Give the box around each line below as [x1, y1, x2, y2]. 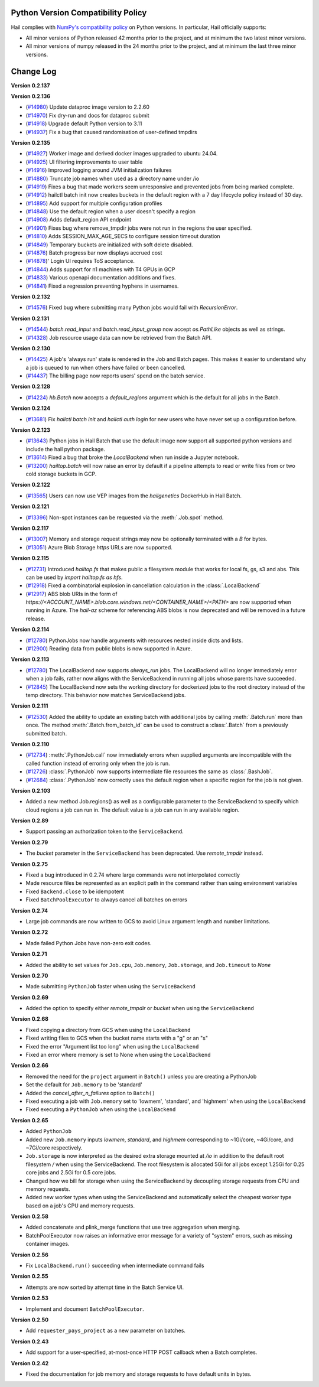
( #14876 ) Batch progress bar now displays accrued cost [25, 249, 162, 256]
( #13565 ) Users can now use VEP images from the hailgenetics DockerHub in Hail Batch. [25, 492, 242, 499]
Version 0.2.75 [11, 860, 48, 868]
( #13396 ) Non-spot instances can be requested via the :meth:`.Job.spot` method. [25, 514, 224, 521]
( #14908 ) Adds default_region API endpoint [25, 216, 132, 223]
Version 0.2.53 [11, 1294, 48, 1302]
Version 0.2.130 [11, 344, 51, 351]
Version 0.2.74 [11, 907, 48, 914]
